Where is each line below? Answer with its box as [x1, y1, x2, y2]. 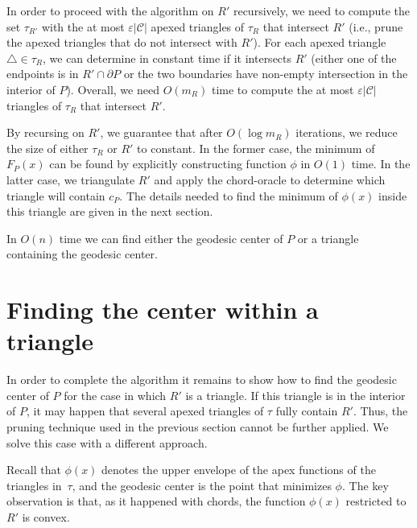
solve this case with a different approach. [6, 434, 208, 451]
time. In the [351, 155, 411, 172]
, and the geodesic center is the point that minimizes [72, 476, 332, 493]
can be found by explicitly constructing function [49, 155, 287, 172]
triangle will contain [6, 187, 105, 204]
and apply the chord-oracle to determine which [154, 171, 386, 188]
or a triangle [297, 229, 359, 246]
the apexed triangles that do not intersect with [6, 34, 237, 51]
